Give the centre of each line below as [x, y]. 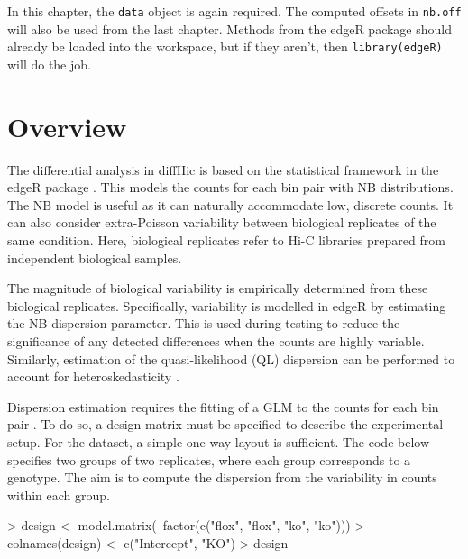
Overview [67, 126]
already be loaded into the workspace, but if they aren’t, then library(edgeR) [225, 46]
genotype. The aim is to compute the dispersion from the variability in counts [222, 477]
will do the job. [49, 64]
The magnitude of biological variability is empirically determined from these [218, 288]
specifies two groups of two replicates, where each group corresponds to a [209, 459]
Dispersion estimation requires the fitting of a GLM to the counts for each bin [223, 406]
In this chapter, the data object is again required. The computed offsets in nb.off [234, 11]
